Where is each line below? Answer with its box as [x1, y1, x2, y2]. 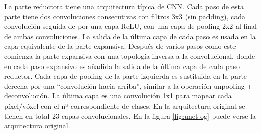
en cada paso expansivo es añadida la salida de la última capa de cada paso [4, 60, 240, 71]
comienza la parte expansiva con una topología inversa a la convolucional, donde [4, 50, 255, 61]
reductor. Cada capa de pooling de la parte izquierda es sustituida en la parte [4, 71, 247, 81]
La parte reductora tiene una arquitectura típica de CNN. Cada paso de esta [4, 1, 244, 11]
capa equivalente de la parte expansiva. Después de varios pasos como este [4, 41, 236, 51]
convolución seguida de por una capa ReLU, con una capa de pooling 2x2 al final [4, 21, 257, 31]
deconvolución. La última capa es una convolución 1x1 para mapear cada [4, 90, 232, 101]
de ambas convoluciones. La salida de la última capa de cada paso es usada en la [4, 30, 256, 41]
